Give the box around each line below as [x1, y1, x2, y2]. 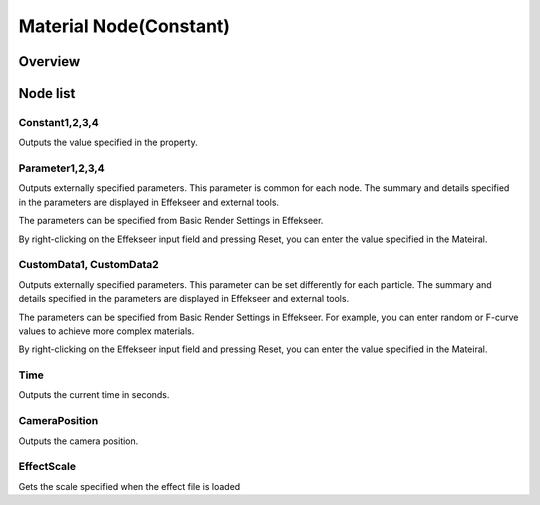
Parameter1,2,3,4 [18, 161, 105, 175]
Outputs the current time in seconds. [18, 389, 170, 401]
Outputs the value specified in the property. [18, 136, 199, 149]
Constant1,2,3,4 [18, 115, 99, 129]
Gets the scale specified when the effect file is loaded [18, 480, 241, 492]
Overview [18, 53, 81, 70]
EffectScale [18, 460, 77, 474]
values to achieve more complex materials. [18, 325, 195, 337]
